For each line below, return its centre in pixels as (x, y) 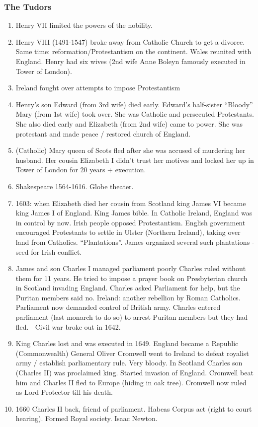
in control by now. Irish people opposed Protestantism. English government (130, 222)
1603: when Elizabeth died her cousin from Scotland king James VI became (131, 203)
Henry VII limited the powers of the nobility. (84, 25)
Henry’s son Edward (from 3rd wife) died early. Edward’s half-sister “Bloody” (134, 104)
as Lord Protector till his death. (64, 392)
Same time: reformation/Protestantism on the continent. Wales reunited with (133, 51)
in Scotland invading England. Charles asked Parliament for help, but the (128, 288)
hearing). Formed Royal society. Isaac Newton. (86, 418)
